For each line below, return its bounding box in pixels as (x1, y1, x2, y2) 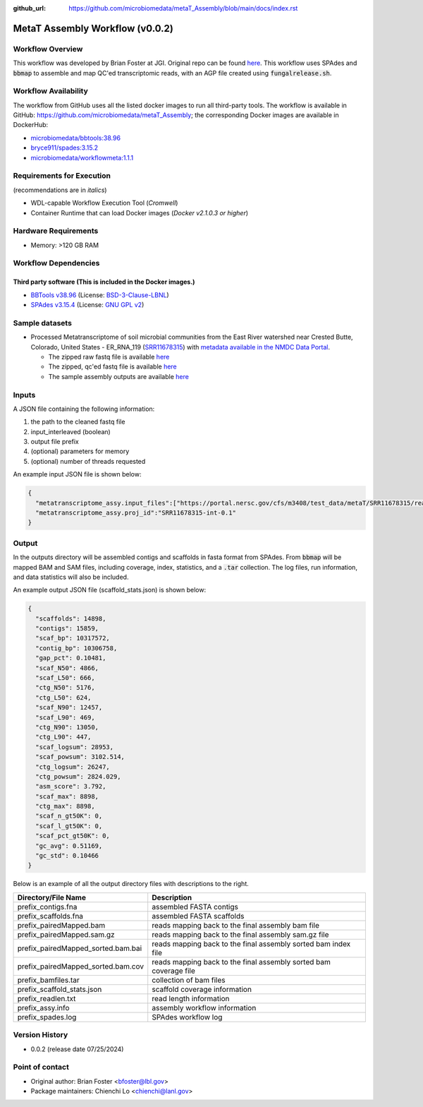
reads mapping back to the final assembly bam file (152, 920, 320, 930)
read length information (152, 993, 230, 1003)
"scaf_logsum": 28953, (35, 743, 114, 751)
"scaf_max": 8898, (35, 792, 99, 801)
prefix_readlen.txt (17, 993, 76, 1003)
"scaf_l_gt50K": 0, (35, 822, 103, 830)
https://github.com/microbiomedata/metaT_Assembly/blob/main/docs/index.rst (68, 4, 298, 12)
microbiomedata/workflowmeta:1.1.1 (30, 153, 134, 162)
